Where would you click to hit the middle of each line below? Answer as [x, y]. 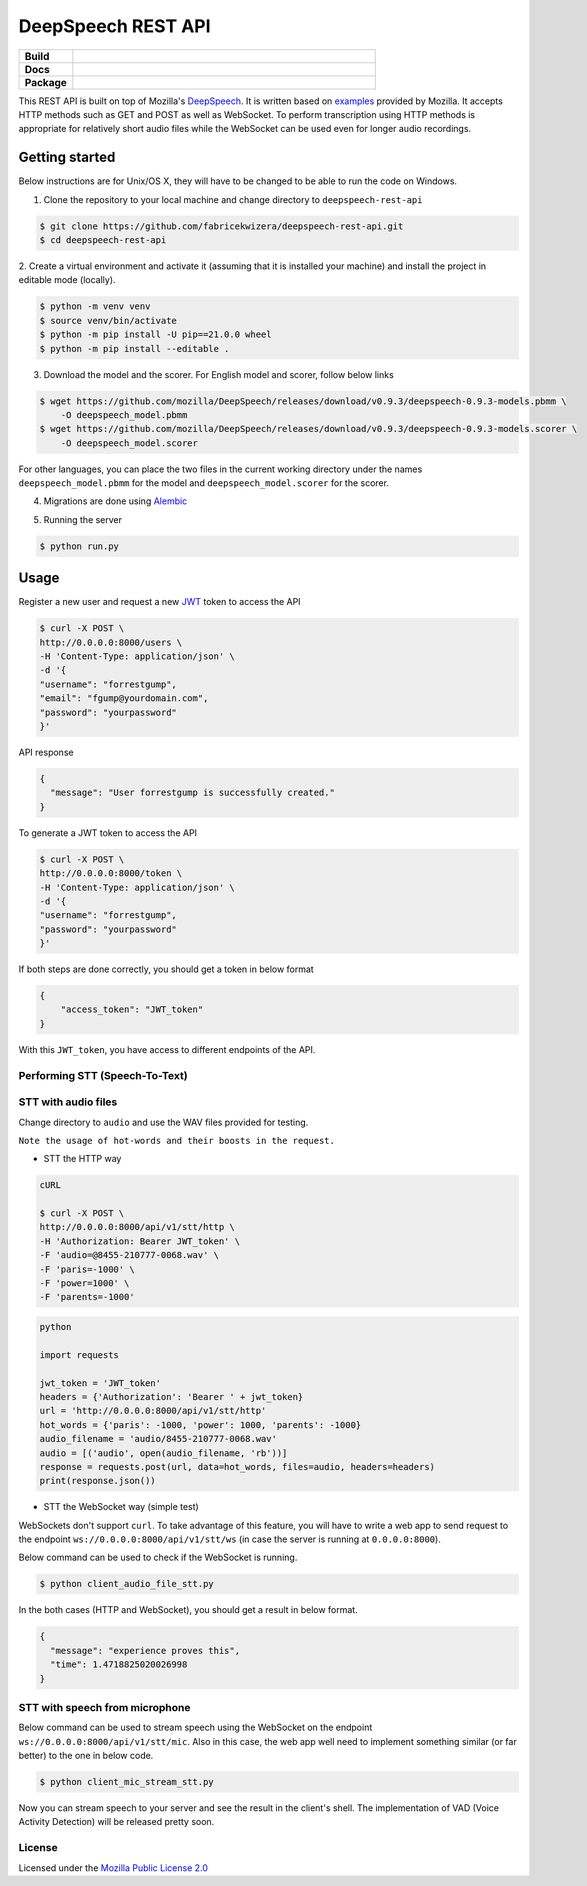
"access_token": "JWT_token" [132, 1009]
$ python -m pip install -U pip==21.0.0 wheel [155, 334]
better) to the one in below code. [86, 1756]
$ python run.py [79, 546]
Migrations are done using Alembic [115, 501]
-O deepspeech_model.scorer [129, 443]
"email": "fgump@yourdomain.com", [124, 698]
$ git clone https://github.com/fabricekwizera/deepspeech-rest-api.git [221, 226]
